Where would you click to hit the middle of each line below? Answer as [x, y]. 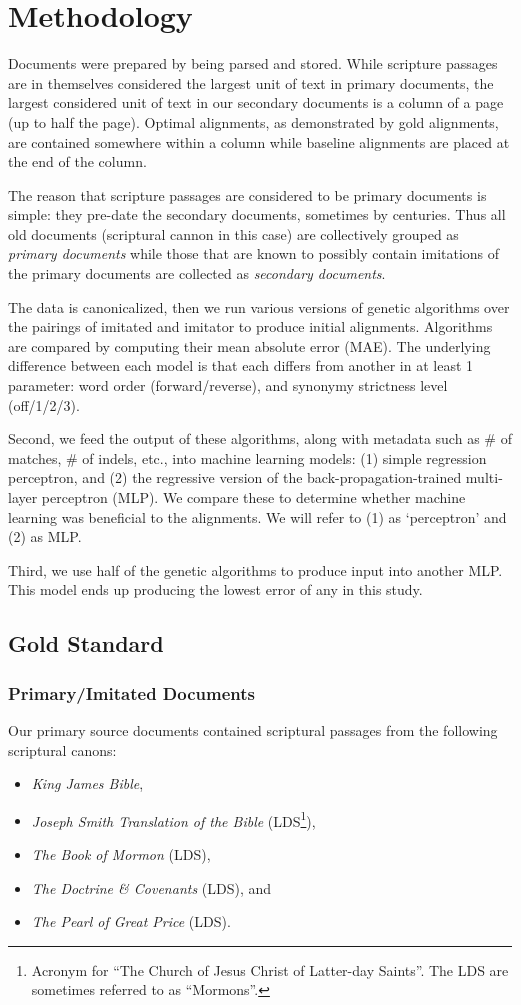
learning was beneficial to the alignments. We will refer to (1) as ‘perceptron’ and [257, 516]
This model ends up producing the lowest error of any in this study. [215, 589]
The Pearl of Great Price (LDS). [131, 921]
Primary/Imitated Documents [132, 692]
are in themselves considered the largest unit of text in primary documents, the [251, 82]
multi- [484, 477]
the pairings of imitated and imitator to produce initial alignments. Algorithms [250, 326]
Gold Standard [86, 643]
